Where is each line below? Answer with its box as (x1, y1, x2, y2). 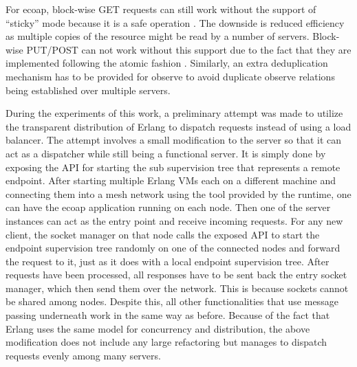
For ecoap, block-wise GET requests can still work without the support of (6, 2, 316, 16)
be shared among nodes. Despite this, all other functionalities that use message (6, 294, 338, 309)
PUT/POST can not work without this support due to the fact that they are (26, 42, 351, 56)
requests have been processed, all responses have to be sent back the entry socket (6, 267, 347, 282)
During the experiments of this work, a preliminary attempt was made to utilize (6, 106, 343, 120)
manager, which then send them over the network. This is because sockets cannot (6, 280, 349, 295)
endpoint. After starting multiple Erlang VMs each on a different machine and (6, 173, 336, 188)
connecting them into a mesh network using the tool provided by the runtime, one (6, 186, 351, 201)
